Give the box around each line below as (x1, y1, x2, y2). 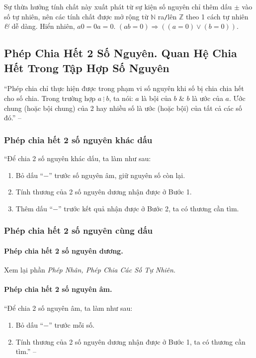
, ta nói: (109, 93, 133, 103)
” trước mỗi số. (49, 320, 95, 330)
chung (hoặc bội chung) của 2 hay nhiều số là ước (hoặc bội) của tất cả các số (4, 102, 242, 113)
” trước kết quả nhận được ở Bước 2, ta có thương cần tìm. (58, 203, 239, 213)
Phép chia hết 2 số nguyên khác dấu (4, 133, 153, 146)
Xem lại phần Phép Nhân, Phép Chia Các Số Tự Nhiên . (4, 265, 175, 275)
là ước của (192, 93, 223, 103)
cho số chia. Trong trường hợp (4, 93, 96, 103)
